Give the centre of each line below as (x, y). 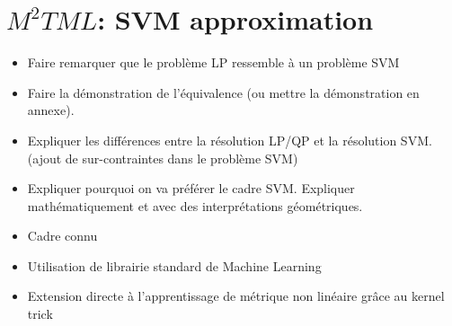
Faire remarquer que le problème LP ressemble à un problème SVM (213, 62)
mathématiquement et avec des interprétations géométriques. (195, 205)
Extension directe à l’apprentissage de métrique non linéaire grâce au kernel (236, 296)
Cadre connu (62, 236)
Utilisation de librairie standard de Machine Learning (174, 265)
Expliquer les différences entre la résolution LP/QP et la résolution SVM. (230, 140)
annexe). (51, 110)
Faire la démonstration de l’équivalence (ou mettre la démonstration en (223, 92)
